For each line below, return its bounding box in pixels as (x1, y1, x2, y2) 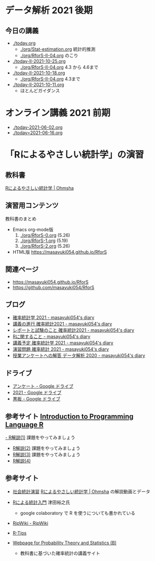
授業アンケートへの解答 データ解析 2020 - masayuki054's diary (12, 352, 145, 358)
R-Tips (12, 530, 27, 536)
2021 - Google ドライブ (12, 389, 62, 395)
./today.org (12, 40, 36, 46)
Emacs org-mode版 (12, 226, 54, 232)
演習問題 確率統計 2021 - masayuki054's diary (12, 346, 109, 352)
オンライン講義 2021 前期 (5, 107, 110, 119)
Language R (5, 420, 44, 429)
